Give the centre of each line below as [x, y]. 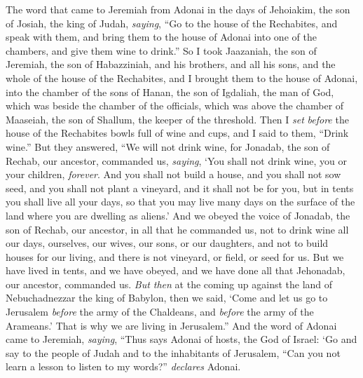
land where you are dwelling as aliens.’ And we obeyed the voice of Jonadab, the [178, 215]
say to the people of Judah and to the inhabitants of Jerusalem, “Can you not [173, 352]
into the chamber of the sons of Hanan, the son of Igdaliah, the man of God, [170, 92]
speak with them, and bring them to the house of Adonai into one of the [161, 37]
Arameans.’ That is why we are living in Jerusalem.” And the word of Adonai [171, 325]
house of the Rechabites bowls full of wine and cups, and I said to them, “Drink [177, 133]
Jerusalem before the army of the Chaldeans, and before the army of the [160, 312]
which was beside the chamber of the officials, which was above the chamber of [175, 106]
